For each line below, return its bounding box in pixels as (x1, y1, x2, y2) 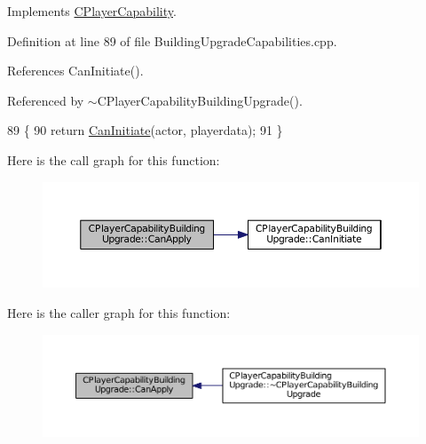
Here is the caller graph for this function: (7, 303, 231, 321)
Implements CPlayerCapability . (7, 2, 177, 20)
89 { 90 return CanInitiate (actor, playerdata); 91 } (7, 121, 283, 139)
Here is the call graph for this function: (7, 150, 220, 169)
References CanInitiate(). (7, 61, 144, 80)
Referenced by (7, 91, 84, 109)
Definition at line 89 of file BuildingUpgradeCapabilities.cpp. (7, 31, 337, 50)
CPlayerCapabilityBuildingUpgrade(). (97, 91, 303, 109)
